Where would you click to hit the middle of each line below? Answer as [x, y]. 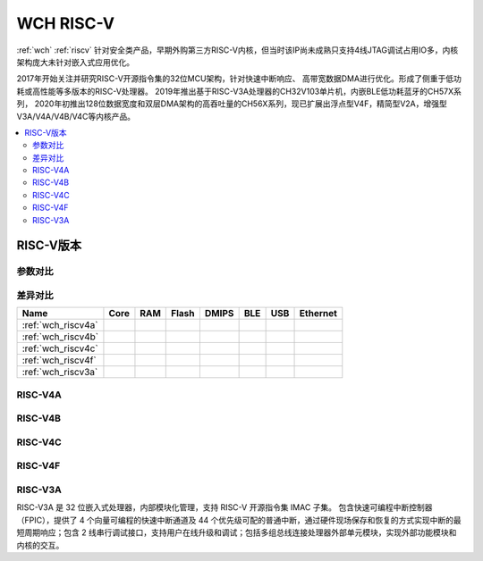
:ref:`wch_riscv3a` [60, 373]
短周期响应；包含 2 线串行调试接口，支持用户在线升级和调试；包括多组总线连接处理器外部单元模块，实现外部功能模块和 [237, 532]
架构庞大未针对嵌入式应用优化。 [75, 62]
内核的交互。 [40, 545]
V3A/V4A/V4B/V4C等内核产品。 [76, 116]
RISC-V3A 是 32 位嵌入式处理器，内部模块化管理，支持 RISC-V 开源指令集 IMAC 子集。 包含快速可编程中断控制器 [225, 507]
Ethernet [318, 314]
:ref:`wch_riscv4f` [59, 360]
